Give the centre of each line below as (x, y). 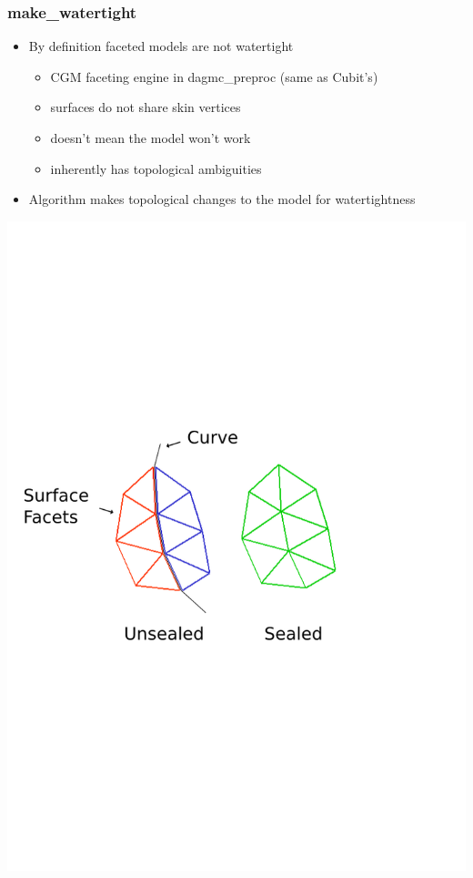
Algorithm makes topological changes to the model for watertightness (222, 199)
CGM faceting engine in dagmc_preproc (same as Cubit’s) (214, 76)
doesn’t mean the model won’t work (151, 138)
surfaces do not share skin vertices (146, 107)
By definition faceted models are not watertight (161, 46)
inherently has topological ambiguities (156, 168)
